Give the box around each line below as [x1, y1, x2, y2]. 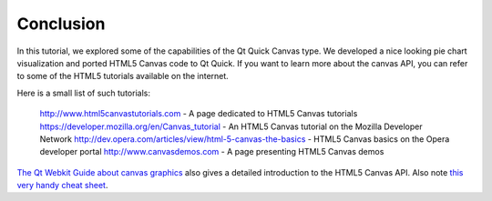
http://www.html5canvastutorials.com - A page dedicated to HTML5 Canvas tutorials [39, 108, 358, 119]
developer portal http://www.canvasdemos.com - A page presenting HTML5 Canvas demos [39, 146, 384, 157]
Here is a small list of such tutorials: [16, 87, 150, 98]
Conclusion [16, 14, 106, 34]
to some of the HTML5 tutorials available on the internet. [16, 71, 230, 82]
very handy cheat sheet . [16, 180, 108, 191]
